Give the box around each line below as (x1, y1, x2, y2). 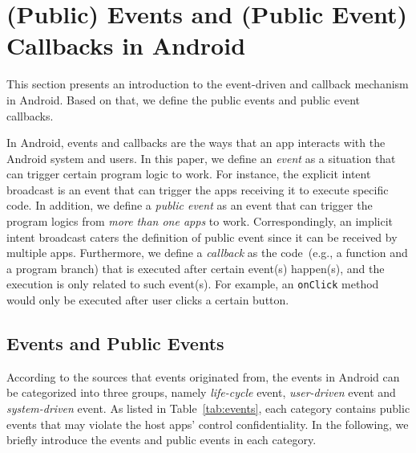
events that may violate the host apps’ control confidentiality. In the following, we (6, 415, 409, 432)
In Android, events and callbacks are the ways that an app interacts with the (6, 134, 386, 151)
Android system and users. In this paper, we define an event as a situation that (6, 149, 396, 166)
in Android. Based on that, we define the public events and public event (6, 91, 361, 108)
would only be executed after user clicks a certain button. (6, 292, 289, 308)
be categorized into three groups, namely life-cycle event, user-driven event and (6, 384, 396, 401)
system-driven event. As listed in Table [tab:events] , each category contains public (6, 400, 410, 417)
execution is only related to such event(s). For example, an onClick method (6, 275, 379, 292)
